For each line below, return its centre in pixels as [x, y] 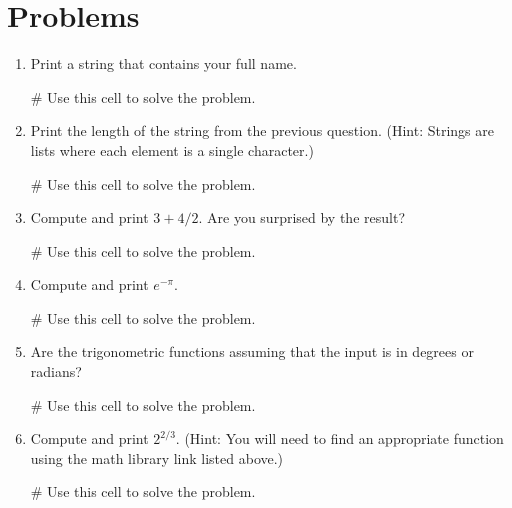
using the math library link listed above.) [157, 457]
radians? [56, 371]
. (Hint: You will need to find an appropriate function [339, 438]
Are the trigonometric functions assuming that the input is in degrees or [252, 351]
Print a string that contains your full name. [163, 63]
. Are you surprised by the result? [301, 217]
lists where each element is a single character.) [172, 149]
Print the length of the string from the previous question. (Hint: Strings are [262, 130]
